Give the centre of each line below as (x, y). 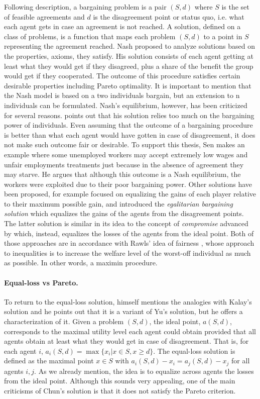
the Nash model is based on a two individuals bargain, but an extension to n (122, 95)
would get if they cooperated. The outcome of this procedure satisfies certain (122, 76)
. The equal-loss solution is (194, 351)
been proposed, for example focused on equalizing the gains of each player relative (130, 194)
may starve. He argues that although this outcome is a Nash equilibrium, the (122, 174)
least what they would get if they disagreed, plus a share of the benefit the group (129, 66)
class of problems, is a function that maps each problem (90, 36)
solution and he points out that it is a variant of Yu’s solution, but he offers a (123, 311)
